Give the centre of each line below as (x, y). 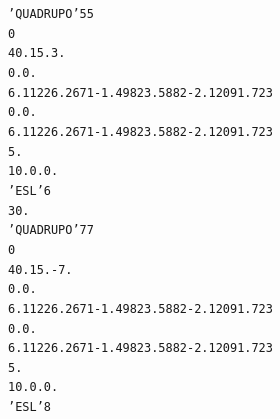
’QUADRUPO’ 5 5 (51, 14)
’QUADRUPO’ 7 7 (51, 230)
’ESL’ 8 (29, 407)
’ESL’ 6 (29, 190)
